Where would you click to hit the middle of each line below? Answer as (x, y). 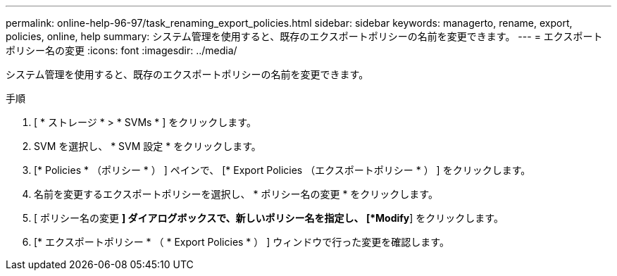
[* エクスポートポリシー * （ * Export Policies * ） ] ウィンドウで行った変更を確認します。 (242, 242)
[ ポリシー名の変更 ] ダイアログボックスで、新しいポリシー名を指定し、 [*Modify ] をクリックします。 (269, 218)
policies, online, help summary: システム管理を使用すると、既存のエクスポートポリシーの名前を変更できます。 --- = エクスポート (304, 36)
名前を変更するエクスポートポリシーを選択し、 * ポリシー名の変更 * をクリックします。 (236, 194)
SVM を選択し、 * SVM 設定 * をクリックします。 (148, 146)
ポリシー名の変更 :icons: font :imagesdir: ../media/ (121, 50)
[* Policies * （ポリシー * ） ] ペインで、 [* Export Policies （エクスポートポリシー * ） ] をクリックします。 (282, 170)
